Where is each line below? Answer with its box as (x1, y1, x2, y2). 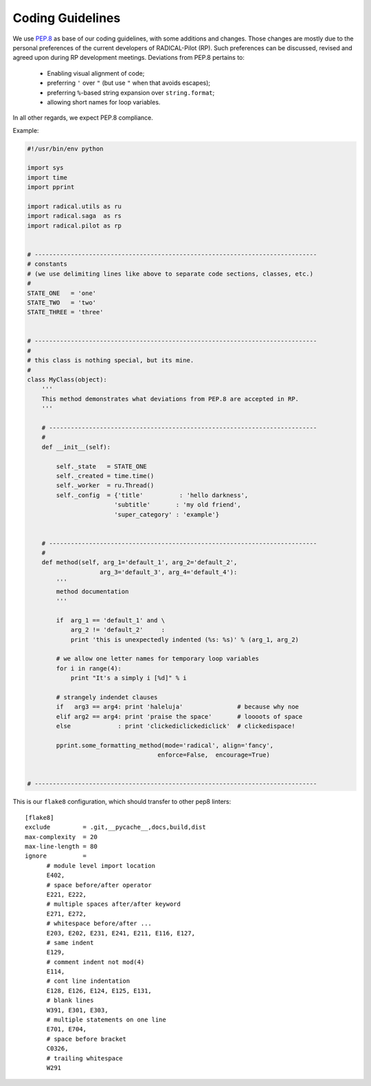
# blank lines (46, 997, 94, 1004)
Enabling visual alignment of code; (47, 69, 145, 77)
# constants (27, 260, 68, 268)
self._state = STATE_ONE (56, 462, 147, 470)
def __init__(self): (41, 443, 111, 450)
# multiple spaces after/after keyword (46, 900, 181, 908)
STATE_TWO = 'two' (27, 298, 96, 306)
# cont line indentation (46, 977, 131, 985)
